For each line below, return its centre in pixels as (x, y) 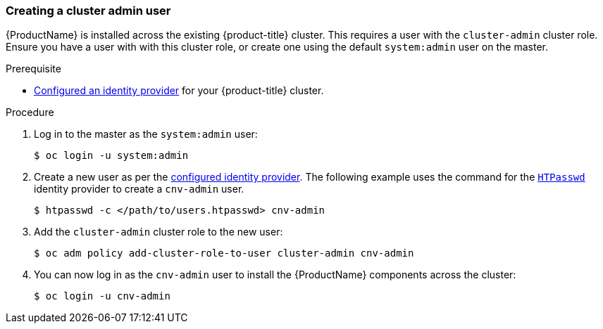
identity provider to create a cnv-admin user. (139, 189)
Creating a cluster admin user (88, 11)
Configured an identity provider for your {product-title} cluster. (179, 91)
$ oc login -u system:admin (111, 156)
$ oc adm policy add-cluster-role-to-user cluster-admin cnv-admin (224, 253)
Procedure (30, 112)
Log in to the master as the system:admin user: (146, 134)
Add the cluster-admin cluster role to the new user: (158, 232)
